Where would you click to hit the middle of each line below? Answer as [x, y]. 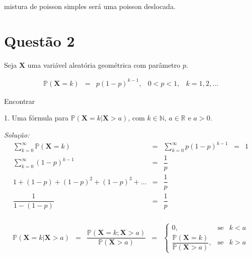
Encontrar [20, 101]
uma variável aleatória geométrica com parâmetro [104, 65]
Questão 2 [39, 40]
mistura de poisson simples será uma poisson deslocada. [90, 6]
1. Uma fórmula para [36, 118]
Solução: [17, 135]
